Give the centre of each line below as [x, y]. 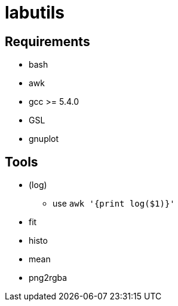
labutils [35, 13]
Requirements [47, 41]
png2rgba [48, 278]
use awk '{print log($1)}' [114, 204]
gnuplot [44, 139]
